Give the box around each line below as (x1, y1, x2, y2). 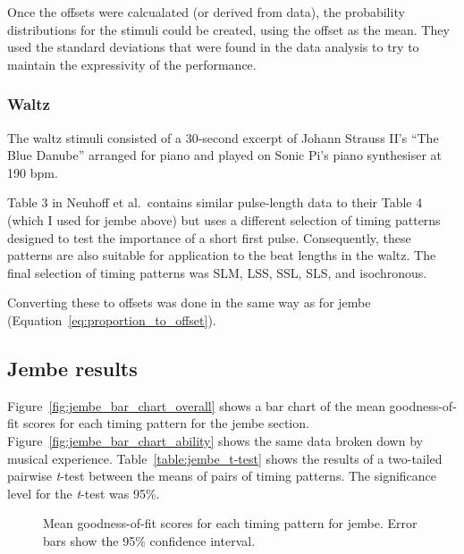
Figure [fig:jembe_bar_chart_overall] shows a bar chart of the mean (7, 396, 385, 415)
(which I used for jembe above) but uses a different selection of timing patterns (7, 210, 441, 229)
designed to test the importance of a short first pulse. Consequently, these (7, 228, 411, 247)
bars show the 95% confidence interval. (43, 531, 256, 550)
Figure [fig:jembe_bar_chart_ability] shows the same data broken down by (7, 431, 423, 449)
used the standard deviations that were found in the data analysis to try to (7, 38, 419, 56)
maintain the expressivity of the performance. (7, 55, 257, 73)
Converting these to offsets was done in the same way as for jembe (7, 293, 371, 312)
